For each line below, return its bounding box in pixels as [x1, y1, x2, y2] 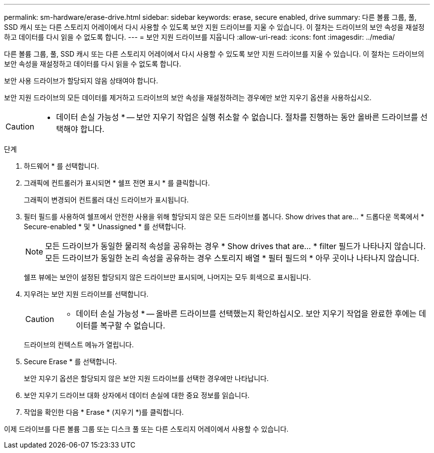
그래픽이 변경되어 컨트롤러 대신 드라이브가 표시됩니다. [24, 195, 189, 204]
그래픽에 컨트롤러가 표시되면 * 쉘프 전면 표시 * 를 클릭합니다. [24, 179, 210, 187]
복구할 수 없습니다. [100, 321, 165, 330]
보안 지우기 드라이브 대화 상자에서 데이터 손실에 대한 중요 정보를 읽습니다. [24, 391, 250, 399]
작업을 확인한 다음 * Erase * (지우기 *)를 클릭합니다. [24, 408, 184, 416]
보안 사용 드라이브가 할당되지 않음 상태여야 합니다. [4, 76, 159, 85]
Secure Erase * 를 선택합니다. [24, 357, 117, 366]
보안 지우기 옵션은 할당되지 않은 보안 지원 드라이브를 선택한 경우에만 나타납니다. [24, 374, 269, 383]
